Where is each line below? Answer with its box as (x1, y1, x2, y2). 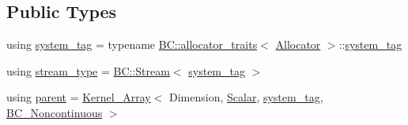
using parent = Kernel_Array (6, 89, 151, 105)
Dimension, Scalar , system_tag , (168, 89, 323, 105)
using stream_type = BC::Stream (6, 62, 170, 79)
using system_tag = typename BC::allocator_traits (6, 36, 258, 53)
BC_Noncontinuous (6, 104, 103, 120)
